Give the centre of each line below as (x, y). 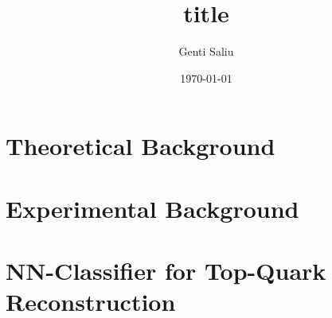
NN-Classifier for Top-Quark (166, 271)
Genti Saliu (206, 51)
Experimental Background (152, 208)
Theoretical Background (141, 146)
